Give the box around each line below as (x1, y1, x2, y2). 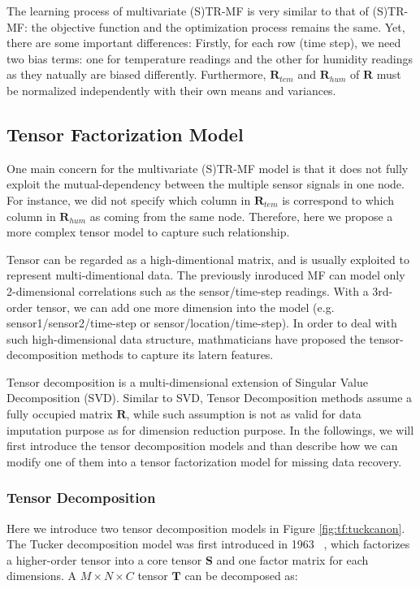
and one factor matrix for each (216, 551, 369, 568)
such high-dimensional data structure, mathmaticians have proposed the (6, 330, 366, 347)
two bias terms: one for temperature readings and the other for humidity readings (6, 50, 413, 67)
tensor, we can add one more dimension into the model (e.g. (36, 298, 335, 315)
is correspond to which (282, 191, 395, 208)
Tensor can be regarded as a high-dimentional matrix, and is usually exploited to (6, 250, 409, 267)
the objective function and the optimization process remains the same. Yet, (31, 18, 405, 35)
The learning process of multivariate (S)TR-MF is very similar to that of (6, 2, 369, 19)
